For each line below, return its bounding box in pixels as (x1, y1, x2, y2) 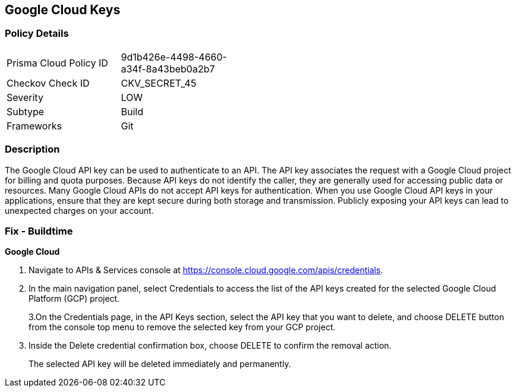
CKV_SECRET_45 (121, 77, 197, 89)
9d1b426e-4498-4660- (121, 50, 227, 63)
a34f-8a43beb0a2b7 (121, 62, 215, 75)
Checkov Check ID (7, 77, 90, 89)
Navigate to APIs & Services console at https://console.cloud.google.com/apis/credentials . (29, 265, 383, 276)
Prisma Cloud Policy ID (7, 56, 108, 69)
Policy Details (5, 27, 69, 40)
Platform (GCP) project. (29, 293, 120, 304)
